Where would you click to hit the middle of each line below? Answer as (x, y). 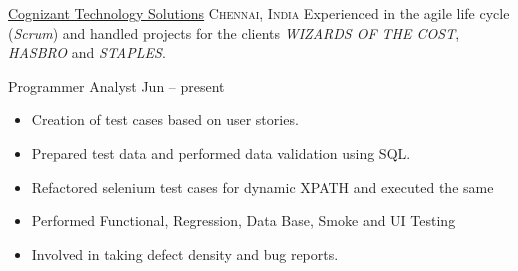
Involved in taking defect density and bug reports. (185, 253)
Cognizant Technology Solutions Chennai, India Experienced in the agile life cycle (259, 13)
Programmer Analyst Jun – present (116, 85)
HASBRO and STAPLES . (87, 52)
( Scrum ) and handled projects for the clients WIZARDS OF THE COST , (234, 32)
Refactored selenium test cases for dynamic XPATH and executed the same (262, 186)
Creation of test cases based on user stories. (165, 119)
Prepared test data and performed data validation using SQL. (221, 152)
